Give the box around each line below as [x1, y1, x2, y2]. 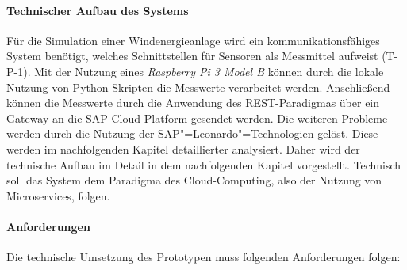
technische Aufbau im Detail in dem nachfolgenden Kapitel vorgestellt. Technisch [6, 156, 401, 173]
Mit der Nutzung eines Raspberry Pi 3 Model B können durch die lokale [34, 63, 384, 79]
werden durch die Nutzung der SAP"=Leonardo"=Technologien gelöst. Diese [6, 125, 378, 142]
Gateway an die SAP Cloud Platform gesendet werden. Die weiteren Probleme [6, 109, 388, 126]
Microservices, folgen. [6, 187, 110, 203]
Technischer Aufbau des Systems [6, 2, 189, 18]
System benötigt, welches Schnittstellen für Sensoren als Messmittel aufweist [6, 48, 378, 64]
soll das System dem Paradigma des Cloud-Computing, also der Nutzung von [6, 172, 382, 188]
